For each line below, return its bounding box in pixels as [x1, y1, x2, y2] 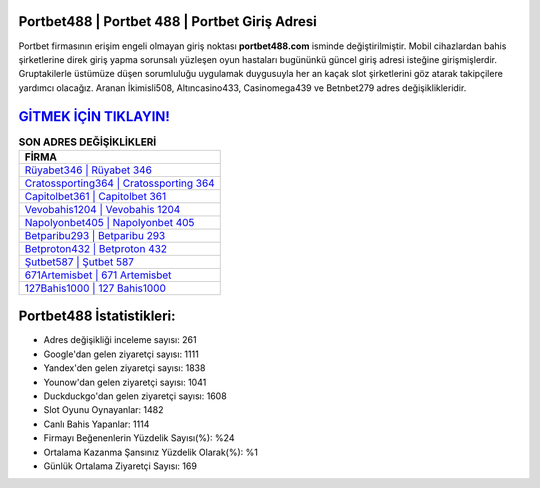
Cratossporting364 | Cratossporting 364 [24, 176, 215, 190]
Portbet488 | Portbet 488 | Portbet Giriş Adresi [18, 13, 317, 30]
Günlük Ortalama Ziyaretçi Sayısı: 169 [43, 460, 197, 472]
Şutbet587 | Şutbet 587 [24, 255, 135, 269]
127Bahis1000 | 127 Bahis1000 [24, 281, 167, 295]
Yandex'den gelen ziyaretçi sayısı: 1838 [43, 362, 206, 374]
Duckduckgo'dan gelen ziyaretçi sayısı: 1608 [43, 390, 227, 402]
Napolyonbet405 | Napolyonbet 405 [24, 215, 195, 229]
